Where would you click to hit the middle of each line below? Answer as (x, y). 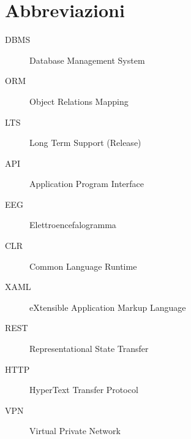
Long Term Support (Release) (85, 143)
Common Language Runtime (83, 266)
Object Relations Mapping (79, 101)
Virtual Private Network (75, 431)
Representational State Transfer (89, 349)
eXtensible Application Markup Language (108, 307)
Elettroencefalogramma (73, 225)
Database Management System (87, 60)
